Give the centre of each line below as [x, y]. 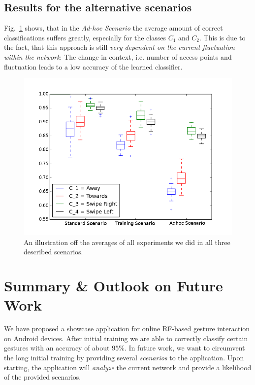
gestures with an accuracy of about [57, 348]
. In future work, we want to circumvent [185, 348]
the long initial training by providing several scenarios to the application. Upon [124, 358]
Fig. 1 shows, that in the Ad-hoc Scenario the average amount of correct [113, 28]
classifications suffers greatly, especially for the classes [85, 37]
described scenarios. [53, 252]
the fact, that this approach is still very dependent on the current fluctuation [119, 47]
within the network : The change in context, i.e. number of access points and [118, 56]
